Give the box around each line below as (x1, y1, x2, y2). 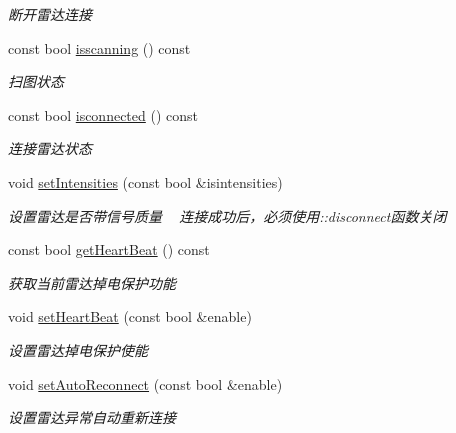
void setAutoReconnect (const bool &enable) (8, 373, 283, 394)
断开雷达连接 (8, 4, 92, 24)
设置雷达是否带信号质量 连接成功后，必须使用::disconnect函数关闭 (8, 205, 447, 226)
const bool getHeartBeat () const (8, 239, 210, 260)
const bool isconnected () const (8, 104, 199, 125)
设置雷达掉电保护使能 (8, 339, 148, 360)
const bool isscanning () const (8, 37, 191, 58)
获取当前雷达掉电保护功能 (8, 272, 176, 293)
